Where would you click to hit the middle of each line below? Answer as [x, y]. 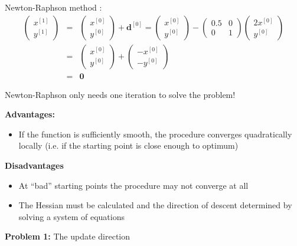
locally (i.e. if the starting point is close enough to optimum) [128, 145]
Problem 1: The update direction [67, 236]
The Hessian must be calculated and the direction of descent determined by [155, 205]
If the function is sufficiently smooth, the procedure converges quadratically [155, 134]
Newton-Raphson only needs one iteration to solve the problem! [120, 94]
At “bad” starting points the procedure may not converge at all [133, 185]
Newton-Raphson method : [53, 7]
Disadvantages [34, 165]
